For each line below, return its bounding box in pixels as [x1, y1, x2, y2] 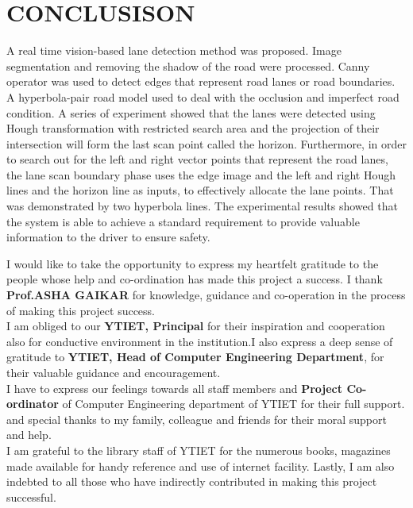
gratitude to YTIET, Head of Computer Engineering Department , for [6, 348, 384, 365]
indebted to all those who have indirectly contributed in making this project [6, 473, 377, 490]
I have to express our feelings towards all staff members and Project [6, 379, 343, 396]
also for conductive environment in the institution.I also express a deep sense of [6, 333, 393, 349]
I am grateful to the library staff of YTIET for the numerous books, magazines [6, 441, 391, 458]
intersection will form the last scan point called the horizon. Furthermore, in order [6, 135, 407, 152]
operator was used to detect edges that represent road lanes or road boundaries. [6, 73, 396, 90]
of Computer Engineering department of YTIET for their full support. [62, 395, 405, 412]
